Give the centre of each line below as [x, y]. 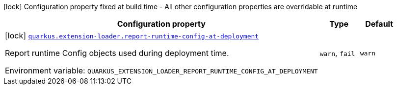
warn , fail [337, 53]
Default [379, 24]
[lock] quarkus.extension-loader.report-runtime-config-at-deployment [132, 36]
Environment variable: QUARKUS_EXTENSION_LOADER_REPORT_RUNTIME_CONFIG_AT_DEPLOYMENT [161, 71]
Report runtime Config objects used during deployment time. [117, 53]
